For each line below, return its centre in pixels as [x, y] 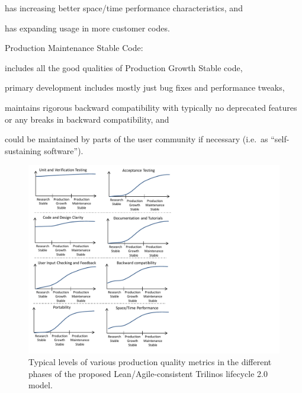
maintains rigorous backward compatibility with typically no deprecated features [151, 107]
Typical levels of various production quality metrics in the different [150, 361]
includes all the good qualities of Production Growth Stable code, [124, 67]
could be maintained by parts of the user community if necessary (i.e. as [136, 139]
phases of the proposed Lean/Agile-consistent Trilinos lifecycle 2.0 [148, 373]
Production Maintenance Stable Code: [74, 48]
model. [41, 385]
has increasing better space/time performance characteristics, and [124, 8]
